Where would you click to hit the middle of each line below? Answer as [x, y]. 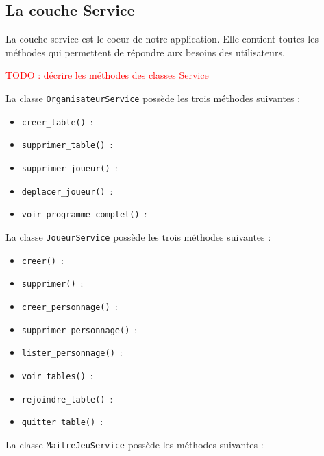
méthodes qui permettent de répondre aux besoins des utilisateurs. [145, 52]
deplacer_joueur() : [67, 190]
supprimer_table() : [67, 144]
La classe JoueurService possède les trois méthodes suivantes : [138, 236]
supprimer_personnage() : [79, 329]
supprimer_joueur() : [70, 167]
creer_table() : [57, 121]
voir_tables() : [57, 375]
